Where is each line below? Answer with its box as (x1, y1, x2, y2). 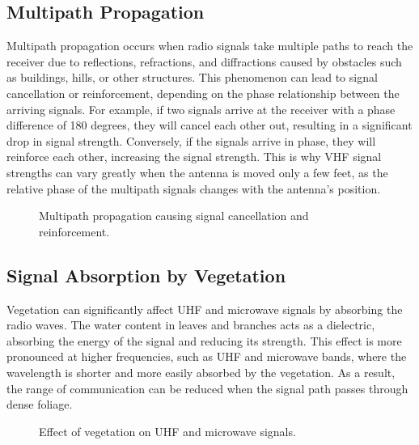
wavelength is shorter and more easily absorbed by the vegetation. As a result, (6, 363, 396, 380)
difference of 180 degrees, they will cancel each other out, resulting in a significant (6, 117, 413, 133)
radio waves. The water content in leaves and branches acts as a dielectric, (6, 316, 375, 333)
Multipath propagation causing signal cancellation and (39, 207, 309, 224)
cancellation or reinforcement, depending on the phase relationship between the (6, 84, 400, 101)
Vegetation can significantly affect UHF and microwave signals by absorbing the (6, 300, 403, 317)
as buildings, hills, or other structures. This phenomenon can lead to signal (6, 69, 378, 86)
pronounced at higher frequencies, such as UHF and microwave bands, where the (6, 348, 407, 365)
